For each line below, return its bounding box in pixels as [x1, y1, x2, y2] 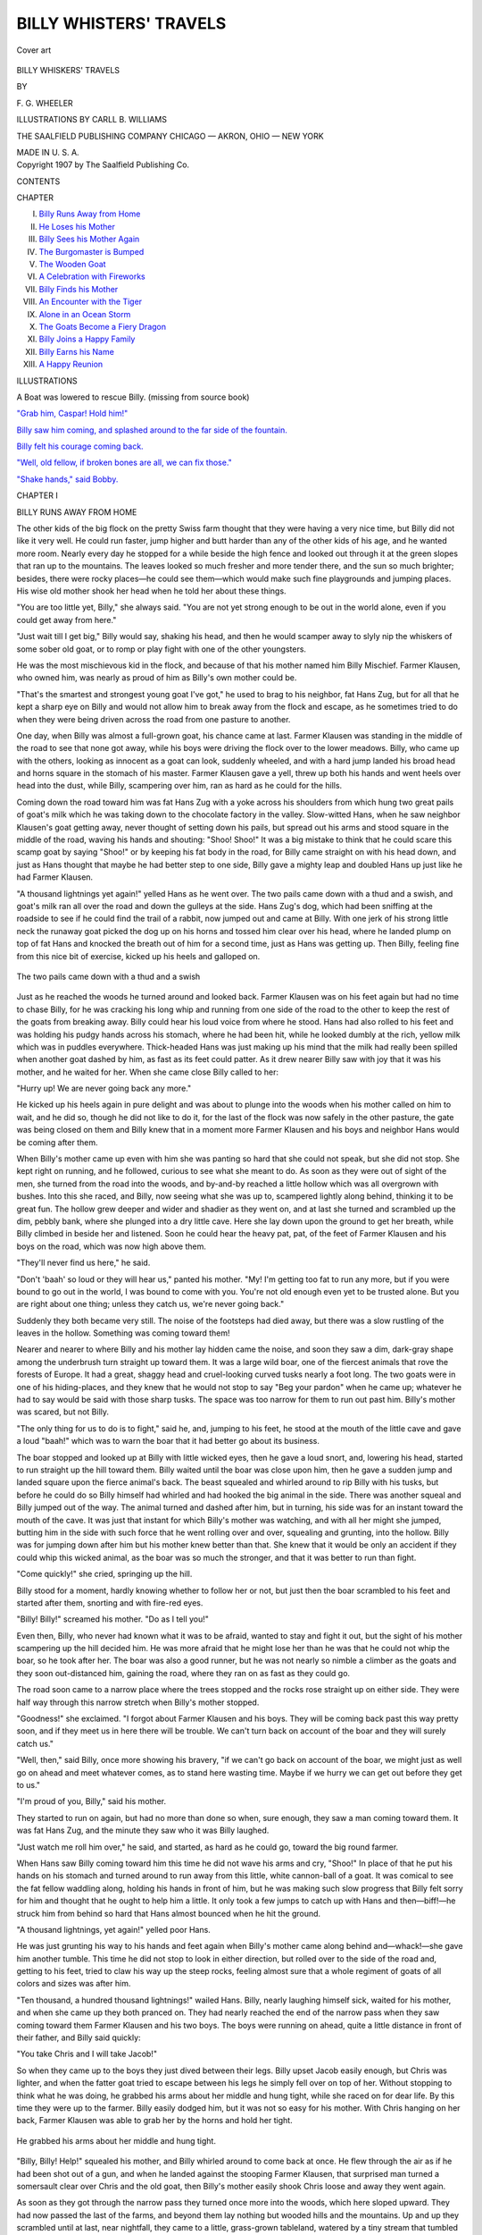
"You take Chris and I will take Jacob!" [16, 2048, 158, 2060]
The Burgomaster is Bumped [38, 246, 145, 257]
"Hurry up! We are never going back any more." [16, 1083, 192, 1094]
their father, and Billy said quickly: [16, 2032, 142, 2043]
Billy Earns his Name [38, 346, 115, 357]
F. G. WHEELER [16, 97, 73, 108]
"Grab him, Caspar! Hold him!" [16, 408, 129, 419]
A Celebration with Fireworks [38, 271, 146, 282]
